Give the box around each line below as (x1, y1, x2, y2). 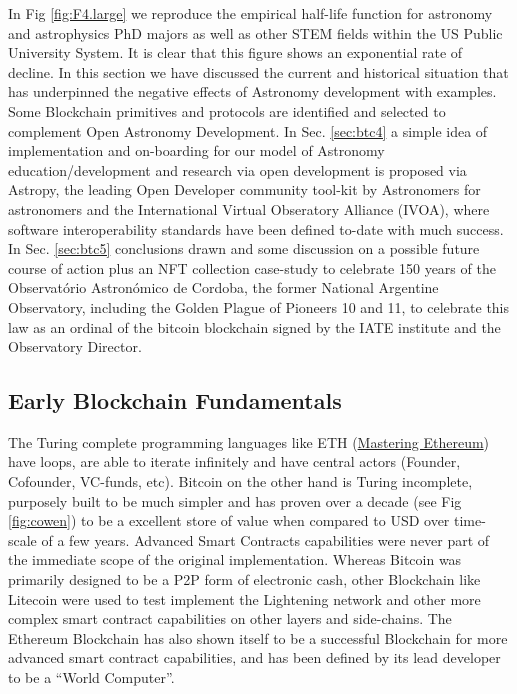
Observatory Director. (8, 336, 142, 357)
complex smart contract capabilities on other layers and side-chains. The (8, 608, 452, 629)
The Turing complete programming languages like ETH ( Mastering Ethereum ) (8, 431, 490, 452)
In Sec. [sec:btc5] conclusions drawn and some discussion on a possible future (8, 238, 480, 259)
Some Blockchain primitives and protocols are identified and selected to (8, 100, 446, 121)
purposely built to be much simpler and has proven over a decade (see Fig (8, 490, 462, 511)
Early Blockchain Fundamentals (8, 385, 342, 416)
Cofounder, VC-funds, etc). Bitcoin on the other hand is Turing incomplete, (8, 471, 473, 492)
